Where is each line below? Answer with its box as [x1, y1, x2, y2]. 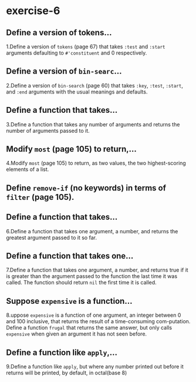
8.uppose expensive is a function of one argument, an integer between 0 [6, 311, 181, 319]
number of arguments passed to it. [6, 127, 90, 134]
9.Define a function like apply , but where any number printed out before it [6, 363, 184, 370]
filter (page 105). [6, 192, 75, 202]
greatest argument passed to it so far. [6, 234, 97, 241]
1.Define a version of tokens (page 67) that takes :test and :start [6, 43, 165, 50]
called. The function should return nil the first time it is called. [6, 279, 157, 286]
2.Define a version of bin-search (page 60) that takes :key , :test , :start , [6, 82, 183, 89]
